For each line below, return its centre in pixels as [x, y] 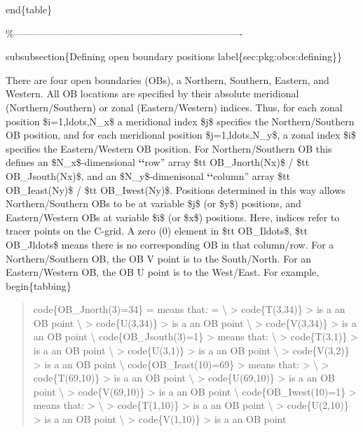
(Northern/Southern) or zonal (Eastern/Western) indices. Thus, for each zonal [174, 107]
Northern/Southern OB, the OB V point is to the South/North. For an [159, 258]
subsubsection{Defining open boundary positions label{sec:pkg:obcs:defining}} [174, 56]
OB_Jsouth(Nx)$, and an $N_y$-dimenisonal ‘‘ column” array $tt [148, 175]
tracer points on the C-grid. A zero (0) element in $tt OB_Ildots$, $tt [157, 231]
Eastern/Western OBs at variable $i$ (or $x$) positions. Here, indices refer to [173, 217]
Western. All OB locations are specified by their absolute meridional [152, 93]
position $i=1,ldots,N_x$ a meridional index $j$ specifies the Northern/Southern [180, 121]
